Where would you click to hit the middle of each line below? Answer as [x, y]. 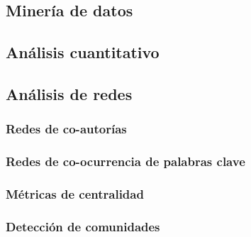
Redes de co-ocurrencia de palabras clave [125, 161]
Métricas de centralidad [75, 193]
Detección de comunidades [83, 226]
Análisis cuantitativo [83, 52]
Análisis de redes [69, 93]
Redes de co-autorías [66, 129]
